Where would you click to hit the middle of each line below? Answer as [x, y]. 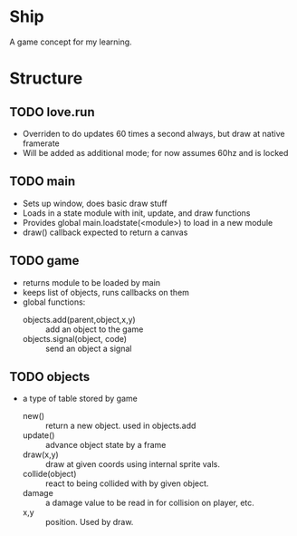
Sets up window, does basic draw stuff [95, 203]
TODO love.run [52, 112]
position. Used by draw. [89, 522]
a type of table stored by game [80, 399]
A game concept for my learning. [71, 42]
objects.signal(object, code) [75, 338]
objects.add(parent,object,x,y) [79, 319]
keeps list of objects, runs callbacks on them [106, 292]
